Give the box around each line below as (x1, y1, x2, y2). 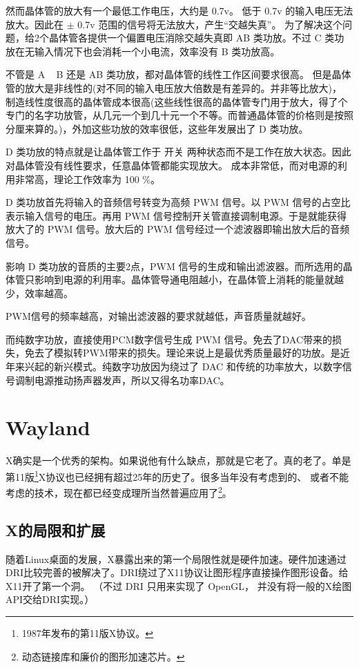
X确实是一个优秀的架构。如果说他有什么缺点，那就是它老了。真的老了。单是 (6, 453, 351, 468)
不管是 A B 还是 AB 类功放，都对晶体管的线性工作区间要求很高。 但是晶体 (6, 67, 351, 82)
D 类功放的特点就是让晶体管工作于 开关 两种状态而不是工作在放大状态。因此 (6, 144, 351, 159)
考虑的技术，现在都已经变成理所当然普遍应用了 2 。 (6, 484, 232, 499)
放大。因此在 (6, 17, 64, 31)
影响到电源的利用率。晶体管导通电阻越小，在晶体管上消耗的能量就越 (34, 272, 344, 287)
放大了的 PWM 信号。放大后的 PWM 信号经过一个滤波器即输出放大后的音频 (6, 222, 350, 236)
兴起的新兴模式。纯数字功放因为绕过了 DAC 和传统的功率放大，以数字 (24, 359, 342, 374)
